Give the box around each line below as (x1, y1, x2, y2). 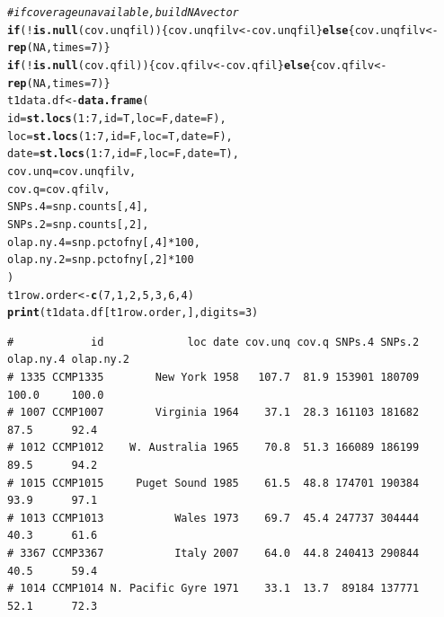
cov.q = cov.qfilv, (7, 182, 111, 196)
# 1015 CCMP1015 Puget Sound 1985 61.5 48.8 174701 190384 (7, 476, 420, 489)
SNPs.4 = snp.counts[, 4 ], (7, 200, 149, 214)
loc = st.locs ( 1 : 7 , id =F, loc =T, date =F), (7, 129, 233, 143)
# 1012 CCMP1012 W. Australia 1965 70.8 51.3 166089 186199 (7, 441, 420, 454)
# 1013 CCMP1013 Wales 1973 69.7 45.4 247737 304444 (7, 511, 420, 524)
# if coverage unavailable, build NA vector (7, 6, 239, 19)
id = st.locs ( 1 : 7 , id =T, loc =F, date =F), (7, 111, 226, 125)
